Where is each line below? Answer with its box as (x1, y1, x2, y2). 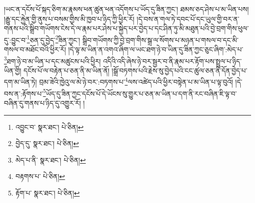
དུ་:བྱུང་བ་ (4, 34, 27, 45)
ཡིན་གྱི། (4, 65, 22, 75)
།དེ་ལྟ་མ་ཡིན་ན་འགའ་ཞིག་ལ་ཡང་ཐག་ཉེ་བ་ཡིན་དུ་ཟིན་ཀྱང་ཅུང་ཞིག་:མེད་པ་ (68, 44, 243, 55)
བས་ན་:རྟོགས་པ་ (4, 88, 43, 98)
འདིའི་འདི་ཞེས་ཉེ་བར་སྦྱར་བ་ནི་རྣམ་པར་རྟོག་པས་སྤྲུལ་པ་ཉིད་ (103, 56, 242, 66)
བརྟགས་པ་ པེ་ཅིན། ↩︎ (15, 171, 65, 181)
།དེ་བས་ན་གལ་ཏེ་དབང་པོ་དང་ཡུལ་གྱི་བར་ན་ (136, 13, 239, 24)
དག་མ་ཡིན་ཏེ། (4, 77, 37, 87)
